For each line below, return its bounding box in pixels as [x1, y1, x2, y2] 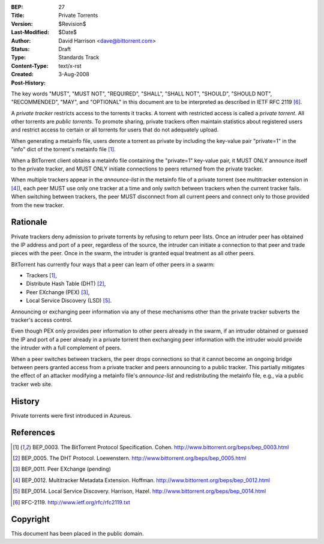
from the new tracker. [11, 201, 65, 208]
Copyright [11, 514, 50, 525]
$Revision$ [58, 20, 86, 27]
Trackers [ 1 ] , [26, 272, 57, 279]
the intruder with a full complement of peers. [11, 344, 122, 351]
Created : [11, 71, 34, 78]
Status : [11, 45, 30, 52]
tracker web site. [11, 380, 53, 387]
